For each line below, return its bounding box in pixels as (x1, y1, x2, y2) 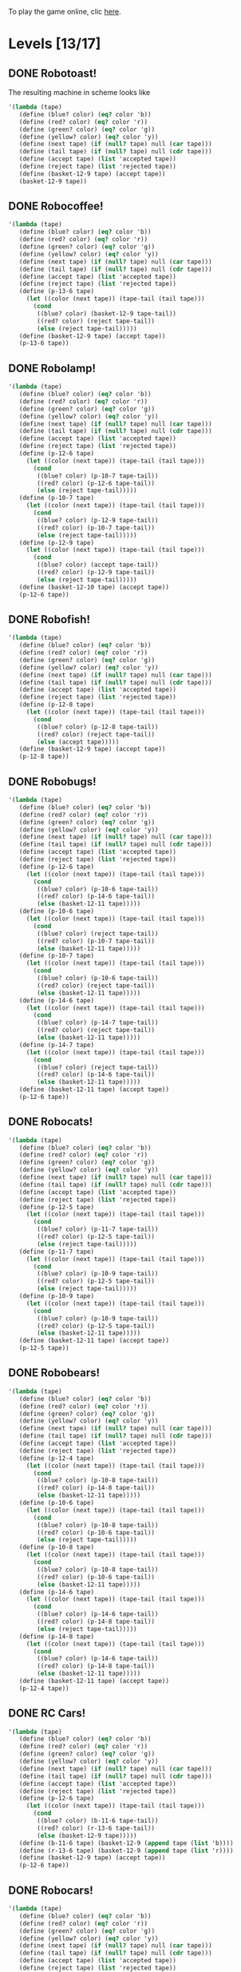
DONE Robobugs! (8, 775, 97, 788)
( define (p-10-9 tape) (18, 1292, 94, 1300)
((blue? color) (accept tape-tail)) (37, 561, 159, 569)
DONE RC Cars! (8, 1707, 86, 1720)
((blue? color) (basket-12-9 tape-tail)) (37, 309, 177, 318)
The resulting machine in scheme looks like (8, 88, 151, 97)
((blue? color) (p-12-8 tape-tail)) (37, 723, 159, 731)
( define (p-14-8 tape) (18, 1633, 94, 1641)
